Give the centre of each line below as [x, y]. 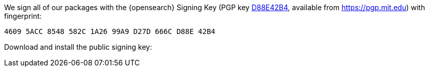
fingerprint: [23, 16]
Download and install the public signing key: [78, 47]
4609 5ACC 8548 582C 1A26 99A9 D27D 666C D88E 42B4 [110, 31]
